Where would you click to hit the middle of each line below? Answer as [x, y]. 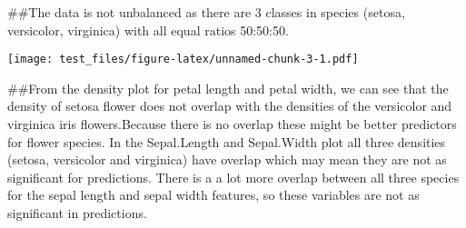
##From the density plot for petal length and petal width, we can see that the [228, 88]
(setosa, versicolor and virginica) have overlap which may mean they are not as [227, 159]
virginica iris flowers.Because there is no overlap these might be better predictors [232, 124]
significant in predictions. [77, 213]
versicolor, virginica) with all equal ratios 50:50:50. [148, 30]
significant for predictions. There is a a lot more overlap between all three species [233, 177]
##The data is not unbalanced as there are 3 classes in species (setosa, [206, 12]
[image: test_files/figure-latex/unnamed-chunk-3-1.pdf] [183, 59]
